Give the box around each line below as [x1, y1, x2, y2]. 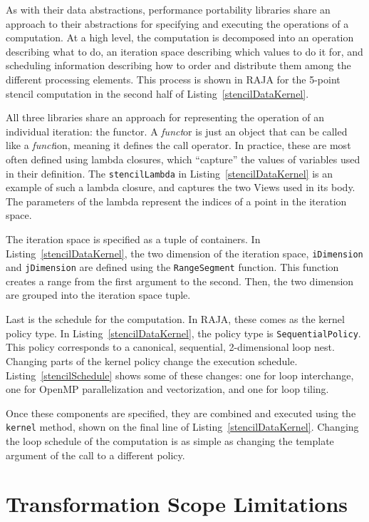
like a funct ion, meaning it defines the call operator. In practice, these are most [6, 138, 351, 153]
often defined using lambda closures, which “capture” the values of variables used [6, 151, 360, 166]
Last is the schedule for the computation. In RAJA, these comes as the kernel [6, 312, 345, 327]
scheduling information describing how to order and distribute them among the [6, 58, 351, 73]
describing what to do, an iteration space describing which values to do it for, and [6, 43, 363, 58]
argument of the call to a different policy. [6, 447, 185, 462]
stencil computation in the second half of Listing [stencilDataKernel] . [6, 86, 309, 101]
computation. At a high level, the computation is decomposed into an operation [6, 30, 354, 45]
